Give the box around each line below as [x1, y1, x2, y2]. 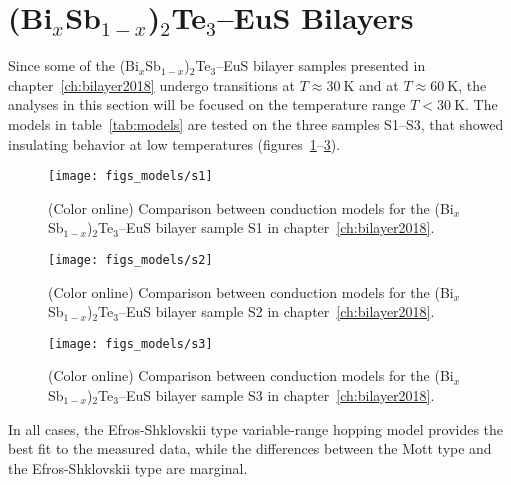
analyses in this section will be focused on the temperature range [8, 94, 406, 115]
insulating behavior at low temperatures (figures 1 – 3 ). [8, 133, 341, 154]
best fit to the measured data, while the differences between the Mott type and [8, 438, 492, 459]
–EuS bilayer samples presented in [216, 55, 426, 76]
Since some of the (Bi [8, 55, 139, 76]
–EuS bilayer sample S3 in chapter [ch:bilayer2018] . [118, 385, 435, 406]
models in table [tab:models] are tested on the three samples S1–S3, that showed [8, 113, 504, 134]
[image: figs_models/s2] [48, 252, 213, 267]
